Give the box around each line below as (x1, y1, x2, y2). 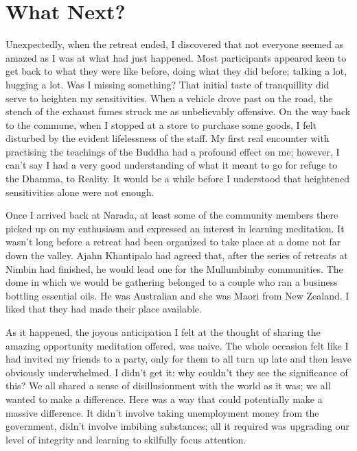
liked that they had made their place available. (5, 302, 202, 316)
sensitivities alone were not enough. (5, 184, 154, 199)
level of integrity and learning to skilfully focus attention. (5, 432, 246, 446)
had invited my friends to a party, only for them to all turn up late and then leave (5, 352, 352, 366)
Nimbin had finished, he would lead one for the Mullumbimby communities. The (5, 261, 343, 276)
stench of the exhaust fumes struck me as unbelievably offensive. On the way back (5, 104, 351, 119)
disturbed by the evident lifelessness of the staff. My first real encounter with (5, 131, 330, 145)
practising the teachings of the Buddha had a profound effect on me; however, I (5, 144, 340, 158)
